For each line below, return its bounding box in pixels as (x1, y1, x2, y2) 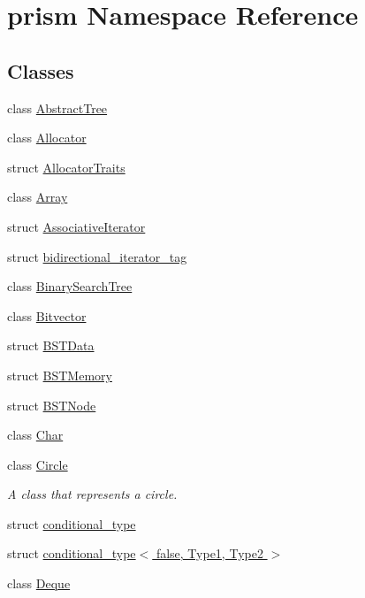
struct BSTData (7, 336, 95, 355)
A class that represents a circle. (7, 485, 178, 503)
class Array (7, 188, 68, 206)
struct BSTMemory (7, 365, 112, 384)
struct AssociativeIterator (7, 217, 146, 235)
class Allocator (7, 128, 87, 147)
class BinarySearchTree (7, 277, 133, 295)
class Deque (7, 574, 71, 593)
